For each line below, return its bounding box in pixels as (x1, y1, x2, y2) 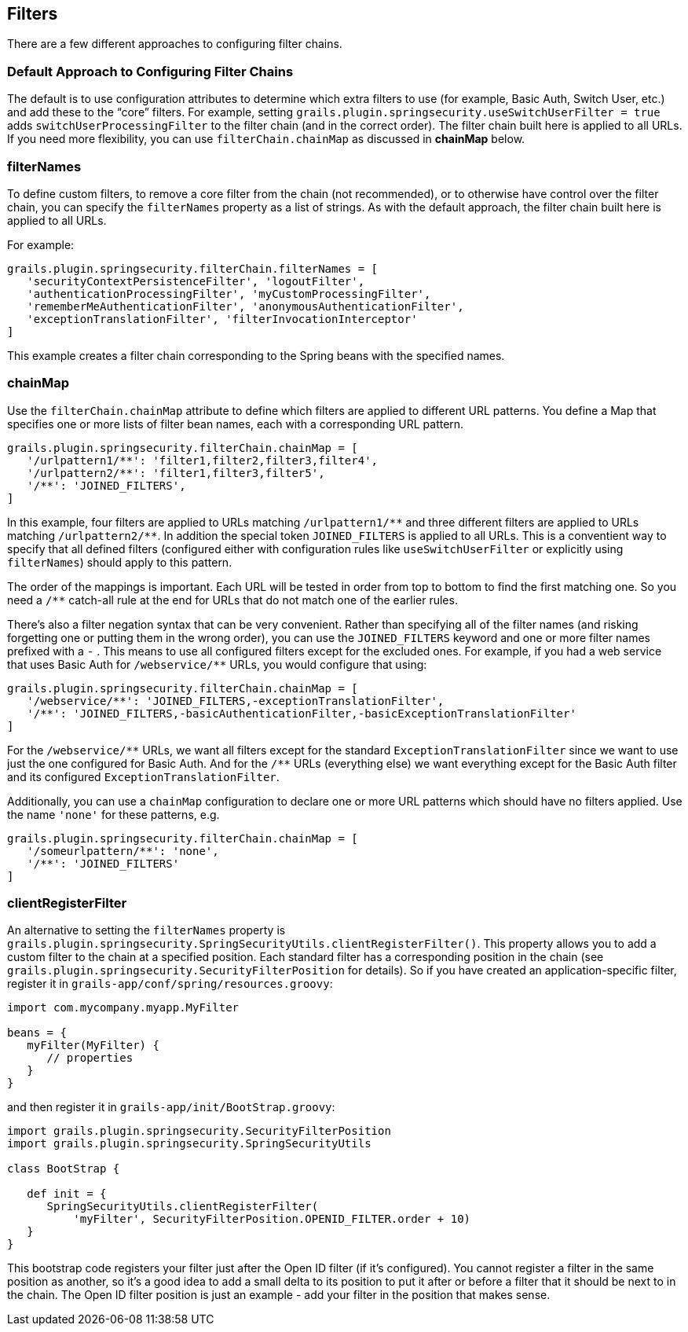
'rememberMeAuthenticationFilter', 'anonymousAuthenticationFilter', (27, 299, 464, 313)
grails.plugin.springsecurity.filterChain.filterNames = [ (7, 262, 379, 275)
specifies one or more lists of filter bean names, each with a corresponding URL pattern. (7, 416, 464, 431)
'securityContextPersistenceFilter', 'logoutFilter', (27, 274, 365, 288)
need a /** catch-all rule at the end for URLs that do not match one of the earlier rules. (7, 593, 458, 607)
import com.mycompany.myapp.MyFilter (7, 1001, 240, 1015)
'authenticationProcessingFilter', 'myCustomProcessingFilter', (27, 287, 431, 300)
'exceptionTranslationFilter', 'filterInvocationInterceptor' (27, 312, 418, 325)
